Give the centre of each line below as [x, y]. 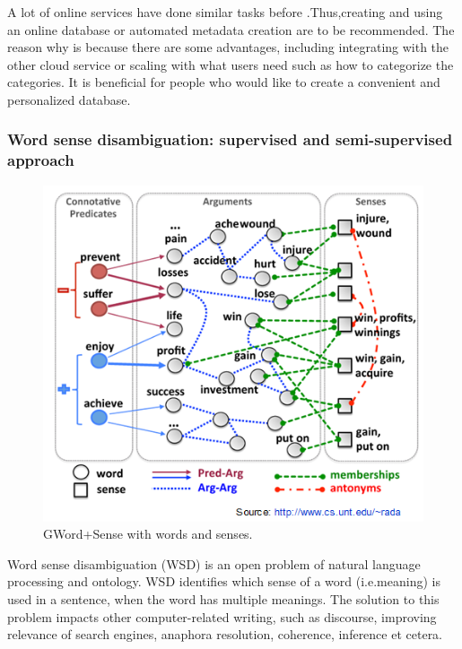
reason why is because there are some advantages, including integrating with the [228, 47]
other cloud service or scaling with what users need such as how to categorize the [231, 64]
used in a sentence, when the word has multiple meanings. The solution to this [223, 598]
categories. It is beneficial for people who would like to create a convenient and [224, 82]
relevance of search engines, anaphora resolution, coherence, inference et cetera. [225, 634]
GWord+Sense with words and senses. [148, 534]
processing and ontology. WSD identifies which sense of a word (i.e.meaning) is [224, 581]
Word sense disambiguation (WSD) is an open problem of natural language [214, 563]
